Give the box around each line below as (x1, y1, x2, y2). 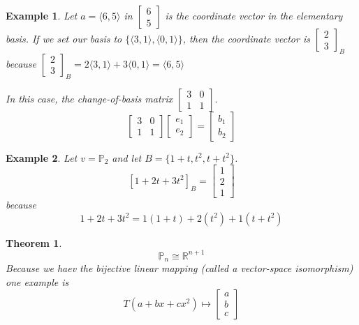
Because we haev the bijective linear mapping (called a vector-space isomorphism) (6, 261, 353, 275)
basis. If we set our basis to (6, 31, 122, 45)
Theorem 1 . (6, 235, 62, 250)
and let (112, 150, 142, 165)
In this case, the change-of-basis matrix (6, 91, 173, 105)
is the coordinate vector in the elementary (165, 8, 343, 22)
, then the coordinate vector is (182, 31, 310, 45)
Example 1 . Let (6, 8, 78, 22)
